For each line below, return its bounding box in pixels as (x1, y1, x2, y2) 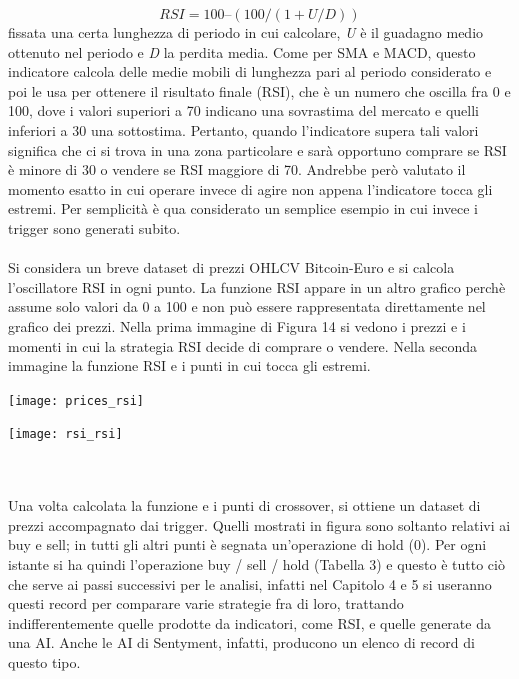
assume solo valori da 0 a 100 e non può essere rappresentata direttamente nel (8, 296, 486, 317)
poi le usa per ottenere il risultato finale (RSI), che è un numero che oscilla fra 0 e (8, 80, 511, 101)
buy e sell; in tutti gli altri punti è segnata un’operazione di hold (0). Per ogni (8, 534, 487, 555)
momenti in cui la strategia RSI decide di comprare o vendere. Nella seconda (8, 335, 478, 356)
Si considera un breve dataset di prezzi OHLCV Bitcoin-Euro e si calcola (8, 257, 455, 278)
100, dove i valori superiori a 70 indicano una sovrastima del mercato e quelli (8, 100, 479, 121)
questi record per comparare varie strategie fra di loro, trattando (8, 593, 404, 614)
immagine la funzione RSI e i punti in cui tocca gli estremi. (8, 355, 371, 376)
